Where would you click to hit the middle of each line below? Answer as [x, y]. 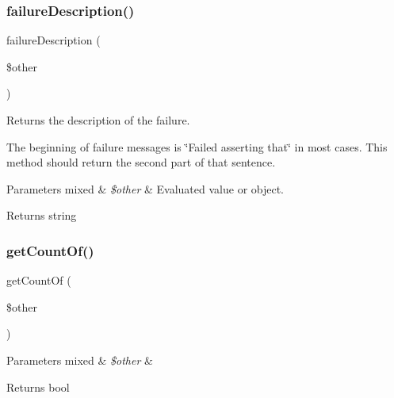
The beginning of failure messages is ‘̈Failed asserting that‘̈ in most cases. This [197, 146]
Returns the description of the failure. [98, 120]
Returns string [42, 215]
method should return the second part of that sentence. [141, 162]
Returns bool [38, 387]
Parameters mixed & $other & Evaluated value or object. [145, 188]
